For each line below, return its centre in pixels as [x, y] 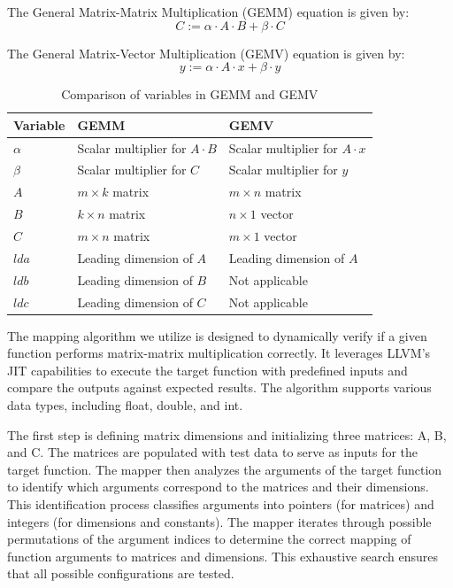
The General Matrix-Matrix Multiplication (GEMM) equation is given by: [208, 12]
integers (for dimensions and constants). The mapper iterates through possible [219, 521]
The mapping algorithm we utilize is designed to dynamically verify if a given [217, 335]
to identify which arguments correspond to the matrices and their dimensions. [218, 487]
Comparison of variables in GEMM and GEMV [190, 94]
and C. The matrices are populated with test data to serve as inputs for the [213, 452]
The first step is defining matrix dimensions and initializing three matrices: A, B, [227, 434]
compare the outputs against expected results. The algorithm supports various [219, 387]
